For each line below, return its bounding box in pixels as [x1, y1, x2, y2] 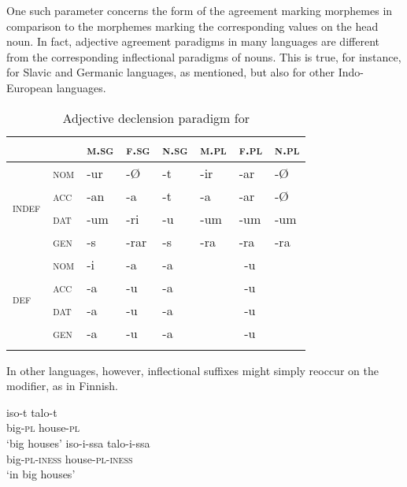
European [6, 79, 53, 95]
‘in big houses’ [6, 466, 76, 482]
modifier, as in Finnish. [6, 377, 118, 394]
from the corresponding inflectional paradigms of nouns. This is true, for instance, [6, 48, 401, 65]
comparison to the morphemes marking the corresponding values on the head [6, 17, 379, 34]
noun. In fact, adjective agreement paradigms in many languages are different [6, 33, 379, 50]
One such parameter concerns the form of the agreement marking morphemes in [6, 2, 393, 18]
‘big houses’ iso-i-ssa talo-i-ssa [6, 434, 150, 451]
